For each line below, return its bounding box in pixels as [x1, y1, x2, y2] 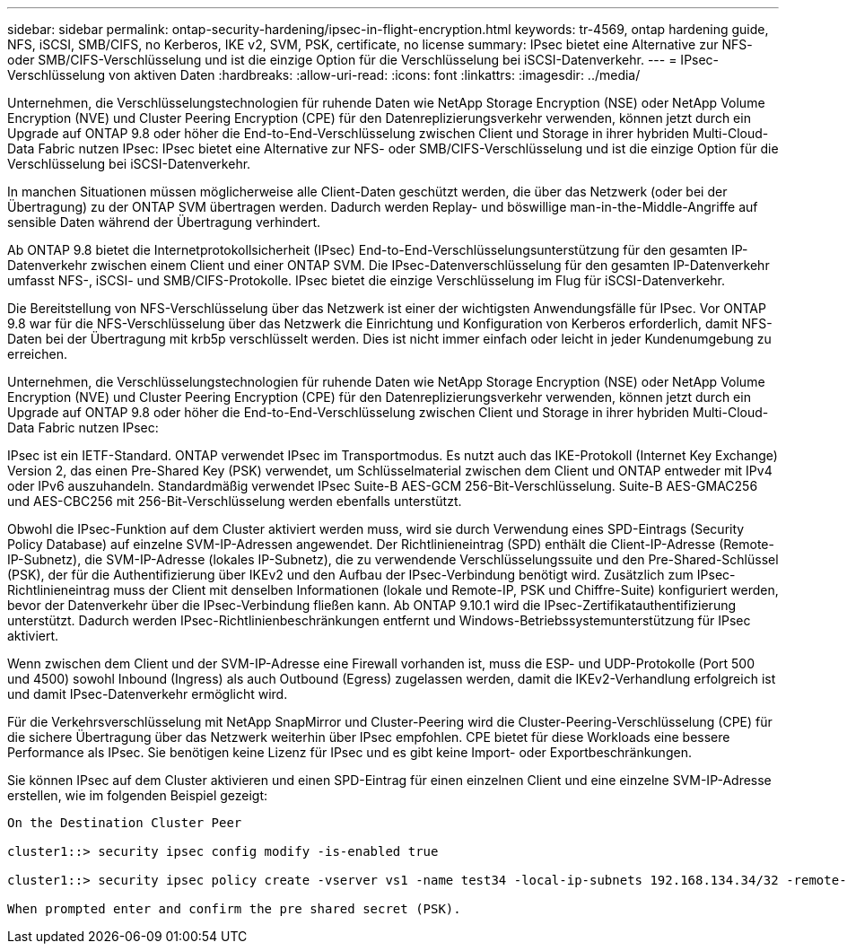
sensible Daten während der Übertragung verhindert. [7, 214, 321, 230]
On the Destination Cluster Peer [7, 816, 242, 830]
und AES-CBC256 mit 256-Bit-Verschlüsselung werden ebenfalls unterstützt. [7, 493, 462, 509]
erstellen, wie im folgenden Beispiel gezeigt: [7, 788, 268, 803]
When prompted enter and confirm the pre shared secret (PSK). [7, 902, 461, 916]
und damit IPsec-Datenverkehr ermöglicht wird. [7, 686, 288, 702]
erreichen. [7, 346, 67, 362]
